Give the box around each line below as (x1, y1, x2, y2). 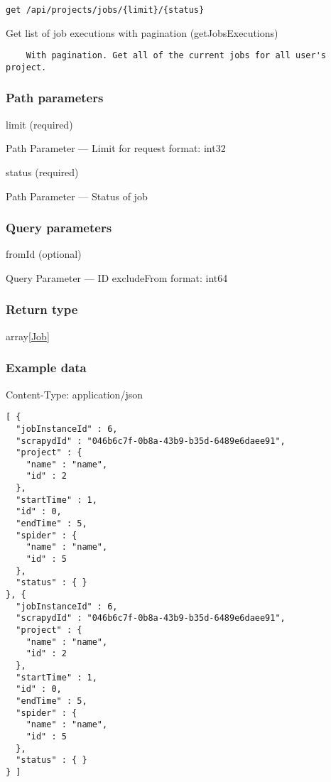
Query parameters (6, 219, 112, 237)
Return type (6, 300, 78, 318)
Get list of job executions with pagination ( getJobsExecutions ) (6, 25, 278, 40)
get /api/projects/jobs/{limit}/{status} (6, 5, 205, 15)
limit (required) (6, 116, 73, 131)
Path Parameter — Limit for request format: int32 (6, 141, 226, 156)
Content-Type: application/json (6, 386, 143, 401)
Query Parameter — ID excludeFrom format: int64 (6, 270, 228, 285)
